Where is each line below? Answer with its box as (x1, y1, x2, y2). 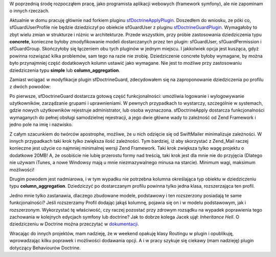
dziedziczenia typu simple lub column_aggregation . (9, 67, 120, 73)
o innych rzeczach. (9, 8, 50, 14)
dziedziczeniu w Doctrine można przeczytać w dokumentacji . (9, 221, 139, 227)
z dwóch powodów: (9, 84, 51, 90)
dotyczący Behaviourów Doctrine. (9, 245, 81, 251)
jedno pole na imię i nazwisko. (9, 121, 73, 127)
